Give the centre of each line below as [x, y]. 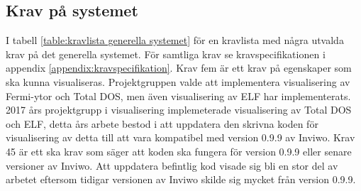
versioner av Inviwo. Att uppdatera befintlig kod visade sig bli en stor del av [172, 165]
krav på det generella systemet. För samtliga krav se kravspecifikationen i [166, 54]
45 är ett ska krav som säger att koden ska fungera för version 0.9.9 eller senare [179, 151]
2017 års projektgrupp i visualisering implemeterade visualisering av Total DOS [179, 110]
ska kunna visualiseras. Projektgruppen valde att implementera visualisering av [178, 81]
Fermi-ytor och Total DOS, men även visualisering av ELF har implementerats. [178, 95]
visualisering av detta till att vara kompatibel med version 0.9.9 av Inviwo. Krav [180, 137]
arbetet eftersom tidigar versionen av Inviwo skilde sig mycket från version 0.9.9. [181, 179]
